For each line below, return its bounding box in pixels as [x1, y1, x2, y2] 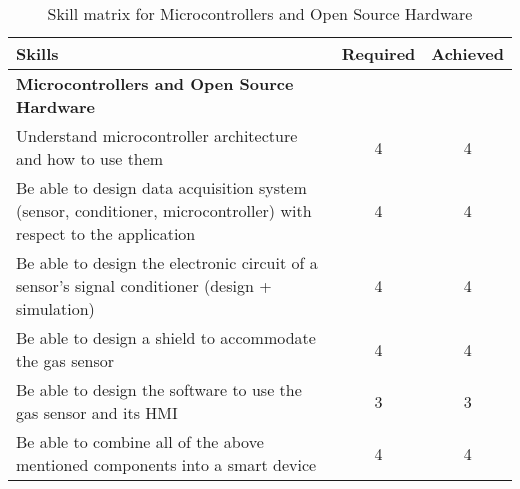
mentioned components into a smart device [16, 453, 317, 476]
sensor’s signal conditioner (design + [16, 274, 272, 297]
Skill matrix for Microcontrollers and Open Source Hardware [47, 2, 473, 25]
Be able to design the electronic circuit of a [16, 251, 318, 274]
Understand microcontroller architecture [16, 124, 298, 147]
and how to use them [16, 147, 164, 170]
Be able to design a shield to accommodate [16, 326, 316, 349]
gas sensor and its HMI [16, 401, 178, 424]
